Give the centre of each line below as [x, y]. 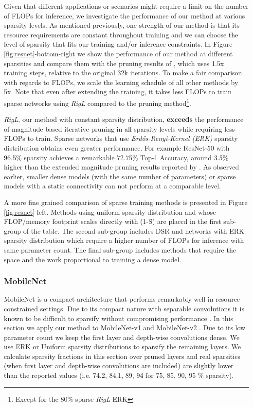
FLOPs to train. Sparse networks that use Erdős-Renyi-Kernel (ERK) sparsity [121, 138]
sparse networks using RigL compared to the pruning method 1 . [98, 102]
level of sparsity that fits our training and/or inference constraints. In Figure [118, 44]
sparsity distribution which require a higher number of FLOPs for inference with [124, 240]
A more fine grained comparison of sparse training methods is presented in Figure [126, 202]
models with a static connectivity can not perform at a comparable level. [112, 186]
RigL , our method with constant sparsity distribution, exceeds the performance [124, 119]
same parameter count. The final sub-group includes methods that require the [120, 249]
